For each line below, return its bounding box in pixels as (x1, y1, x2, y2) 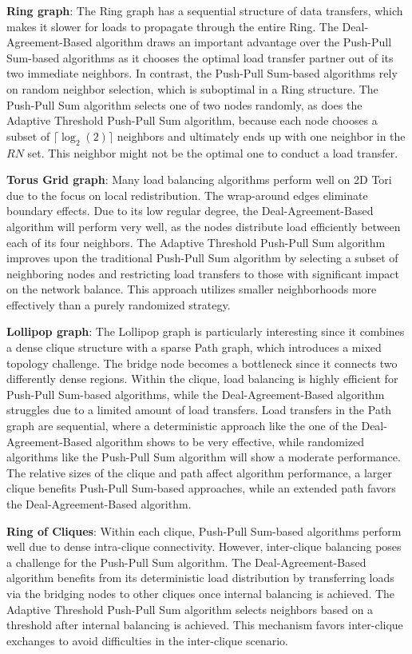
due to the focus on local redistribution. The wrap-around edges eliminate (6, 186, 368, 203)
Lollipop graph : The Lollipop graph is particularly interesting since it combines (6, 323, 405, 340)
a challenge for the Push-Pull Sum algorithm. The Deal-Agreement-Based (6, 553, 366, 570)
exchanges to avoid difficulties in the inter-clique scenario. (6, 632, 289, 648)
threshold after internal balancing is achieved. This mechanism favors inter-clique (6, 616, 403, 633)
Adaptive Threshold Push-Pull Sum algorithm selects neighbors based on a (6, 600, 374, 617)
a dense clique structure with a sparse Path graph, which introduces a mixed (6, 339, 382, 356)
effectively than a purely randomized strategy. (6, 296, 231, 313)
